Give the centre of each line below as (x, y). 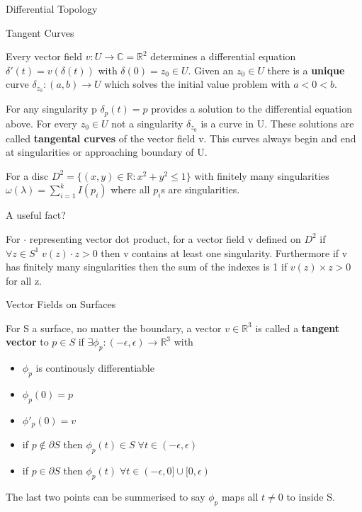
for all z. (24, 280)
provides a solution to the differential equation (251, 109)
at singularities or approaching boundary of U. (107, 152)
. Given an (211, 70)
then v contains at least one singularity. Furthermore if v (224, 252)
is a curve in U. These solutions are (277, 123)
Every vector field (44, 56)
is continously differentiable (95, 368)
